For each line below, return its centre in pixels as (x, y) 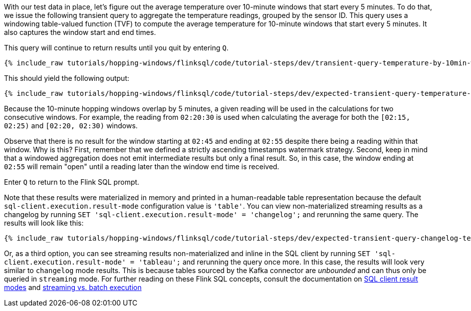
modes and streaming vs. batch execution (73, 287)
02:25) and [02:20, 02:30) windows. (71, 126)
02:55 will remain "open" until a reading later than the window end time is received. (142, 166)
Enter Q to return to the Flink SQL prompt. (72, 182)
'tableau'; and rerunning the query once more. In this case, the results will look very (281, 262)
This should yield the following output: (67, 78)
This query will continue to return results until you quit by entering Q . (116, 48)
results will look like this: (44, 223)
